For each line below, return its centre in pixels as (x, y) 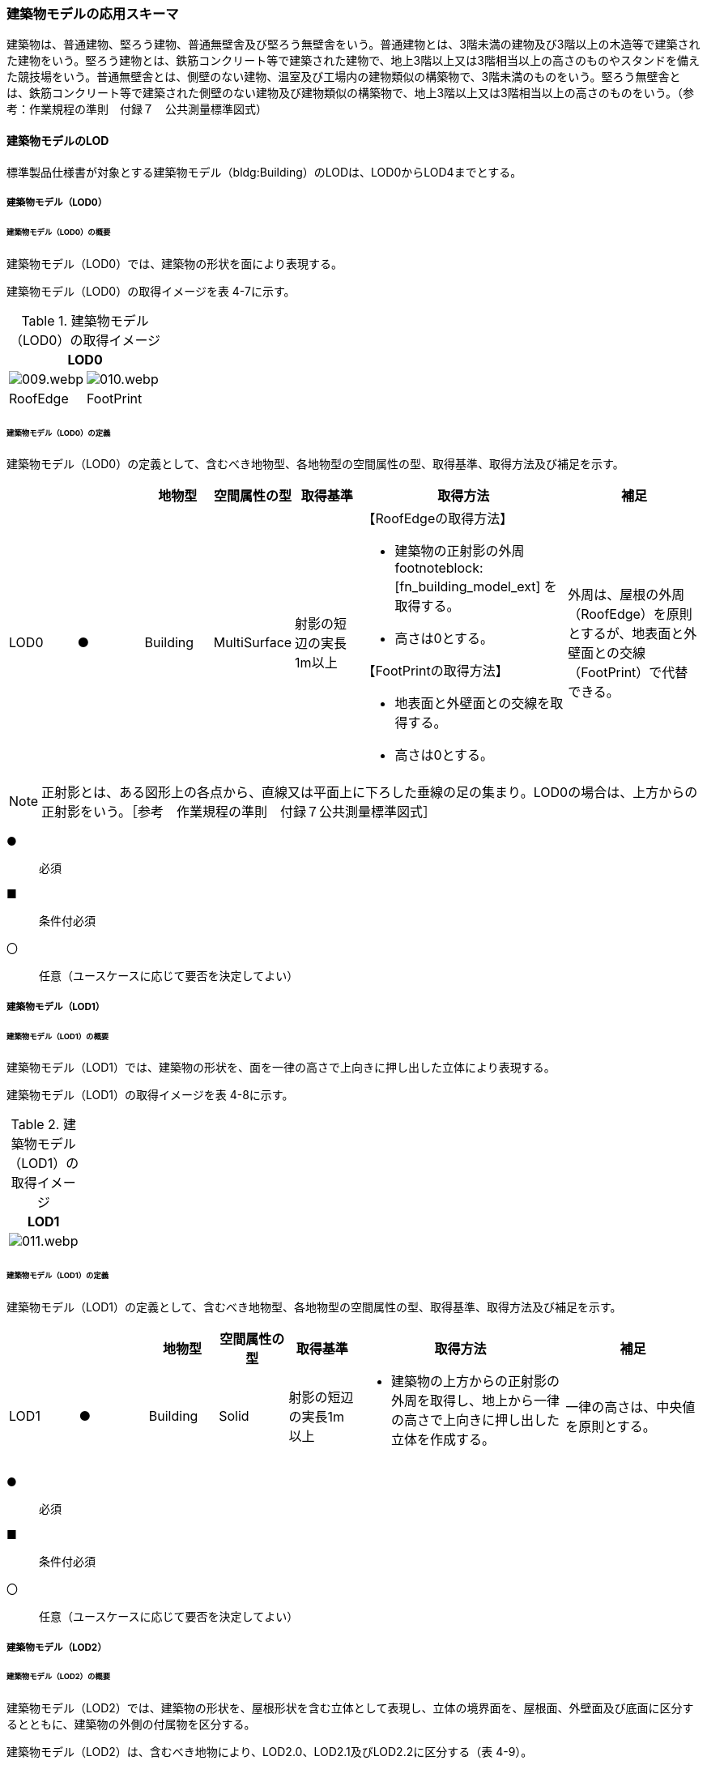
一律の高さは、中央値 (630, 1407)
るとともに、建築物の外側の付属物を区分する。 (131, 1724)
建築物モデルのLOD (58, 140)
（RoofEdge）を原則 (630, 614)
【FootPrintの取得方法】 (435, 671)
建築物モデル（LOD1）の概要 (58, 1036)
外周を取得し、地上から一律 (475, 1401)
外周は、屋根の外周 (626, 595)
